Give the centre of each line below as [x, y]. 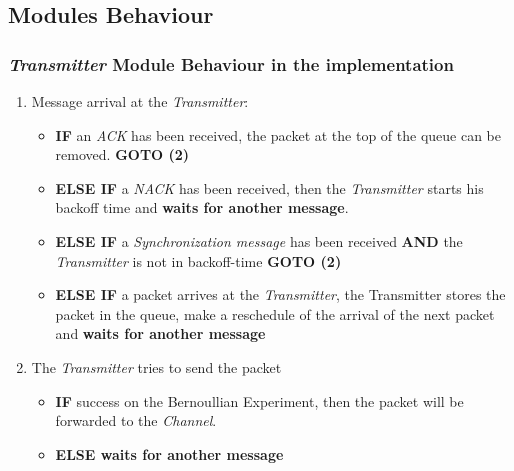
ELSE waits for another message [169, 453]
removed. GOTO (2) [122, 154]
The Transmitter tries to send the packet [156, 366]
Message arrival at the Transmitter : [140, 101]
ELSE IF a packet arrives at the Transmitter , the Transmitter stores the [280, 294]
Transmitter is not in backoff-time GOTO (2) [198, 260]
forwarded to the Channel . [136, 420]
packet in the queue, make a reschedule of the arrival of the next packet [275, 313]
